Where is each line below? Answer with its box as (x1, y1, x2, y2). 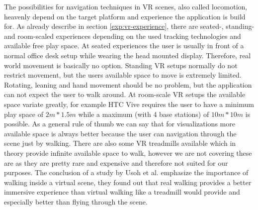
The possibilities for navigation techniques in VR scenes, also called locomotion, (4, 1, 248, 11)
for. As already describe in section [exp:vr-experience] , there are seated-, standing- (4, 21, 255, 31)
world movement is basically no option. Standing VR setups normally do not (4, 60, 238, 70)
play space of (4, 108, 44, 119)
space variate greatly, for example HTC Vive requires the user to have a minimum (4, 99, 254, 109)
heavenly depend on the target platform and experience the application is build (4, 11, 246, 21)
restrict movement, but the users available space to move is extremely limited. (4, 70, 242, 80)
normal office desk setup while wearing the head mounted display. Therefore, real (4, 50, 251, 60)
